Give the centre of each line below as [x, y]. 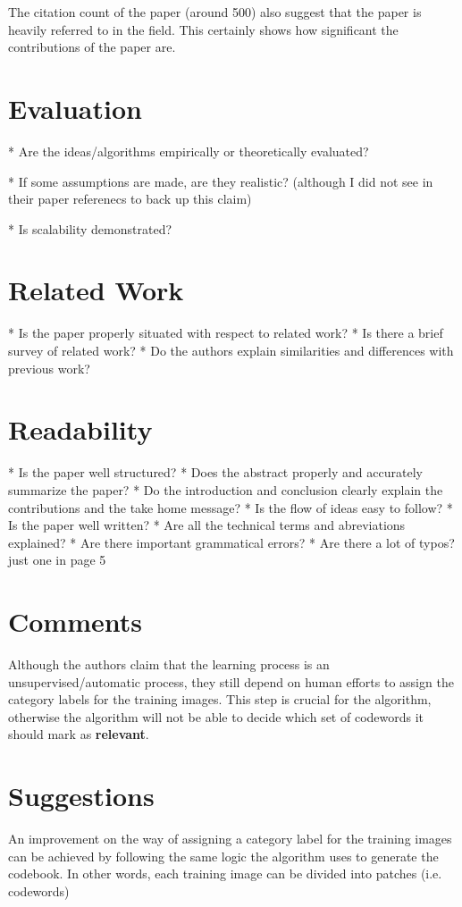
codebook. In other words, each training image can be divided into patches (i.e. [225, 873]
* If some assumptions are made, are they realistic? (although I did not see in [221, 181]
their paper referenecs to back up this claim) [130, 199]
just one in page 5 [57, 560]
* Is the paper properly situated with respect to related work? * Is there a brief [226, 333]
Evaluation [75, 108]
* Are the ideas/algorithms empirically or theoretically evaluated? [189, 151]
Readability [80, 429]
